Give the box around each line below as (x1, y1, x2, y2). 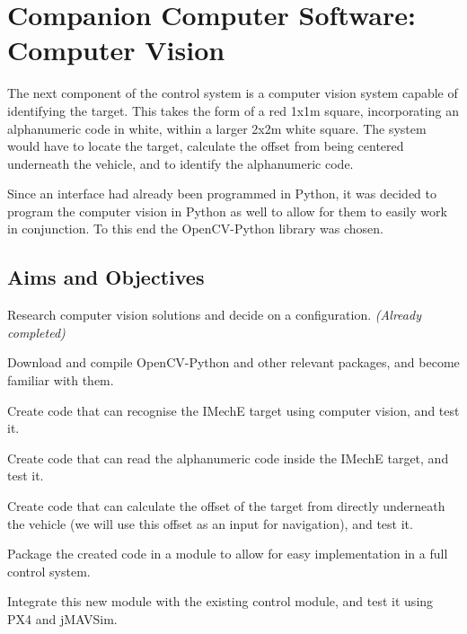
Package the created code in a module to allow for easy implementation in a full (7, 544, 448, 563)
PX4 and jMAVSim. (7, 609, 118, 628)
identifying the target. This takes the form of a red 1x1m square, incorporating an (7, 101, 459, 119)
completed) (7, 322, 66, 341)
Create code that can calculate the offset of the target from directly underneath (7, 497, 445, 515)
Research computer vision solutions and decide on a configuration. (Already (7, 305, 421, 324)
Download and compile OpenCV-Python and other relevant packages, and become (7, 353, 460, 372)
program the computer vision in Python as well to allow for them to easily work (7, 201, 447, 220)
